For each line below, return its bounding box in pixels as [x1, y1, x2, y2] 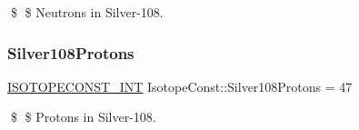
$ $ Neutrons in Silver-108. [10, 3, 164, 21]
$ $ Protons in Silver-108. [10, 107, 156, 126]
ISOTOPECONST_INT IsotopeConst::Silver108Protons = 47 [7, 76, 353, 95]
